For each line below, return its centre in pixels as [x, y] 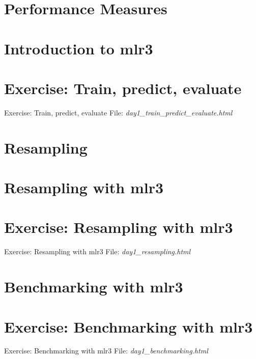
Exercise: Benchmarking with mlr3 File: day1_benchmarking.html [106, 351]
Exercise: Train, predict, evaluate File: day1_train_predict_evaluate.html [118, 112]
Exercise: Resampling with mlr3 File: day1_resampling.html [97, 251]
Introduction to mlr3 [79, 48]
